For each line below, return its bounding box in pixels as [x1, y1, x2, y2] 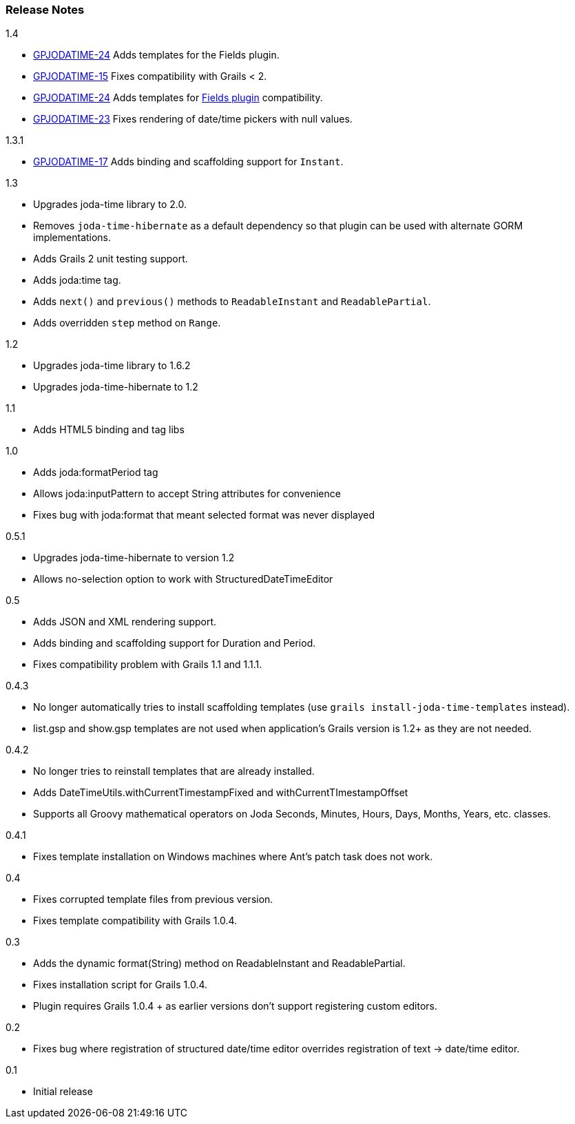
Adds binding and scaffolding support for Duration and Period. [33, 637, 316, 649]
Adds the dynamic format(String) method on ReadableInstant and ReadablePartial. [33, 957, 406, 970]
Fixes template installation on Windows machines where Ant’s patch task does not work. [33, 851, 433, 863]
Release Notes [6, 3, 85, 17]
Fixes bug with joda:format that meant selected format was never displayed [33, 509, 375, 521]
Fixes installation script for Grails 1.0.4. [33, 979, 208, 991]
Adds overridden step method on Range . [33, 317, 221, 329]
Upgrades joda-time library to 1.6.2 [33, 360, 191, 372]
